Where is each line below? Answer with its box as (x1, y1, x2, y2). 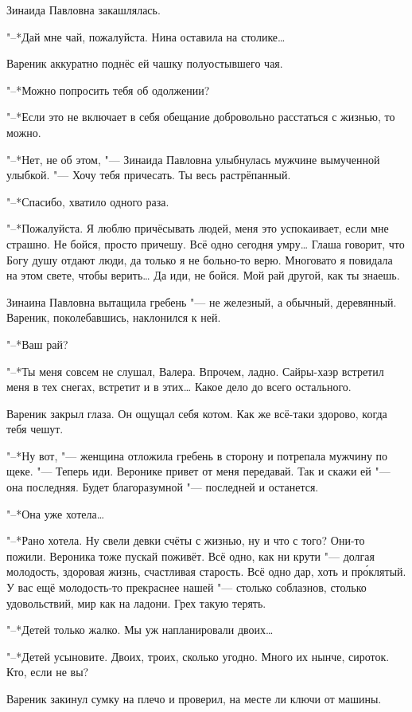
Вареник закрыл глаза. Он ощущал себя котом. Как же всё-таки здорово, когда (6, 405, 387, 421)
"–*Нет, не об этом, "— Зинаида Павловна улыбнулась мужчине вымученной (6, 151, 380, 167)
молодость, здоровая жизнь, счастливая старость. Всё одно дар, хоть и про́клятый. (6, 563, 406, 580)
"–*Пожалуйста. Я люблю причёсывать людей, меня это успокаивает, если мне (6, 220, 389, 237)
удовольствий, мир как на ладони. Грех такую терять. (6, 594, 266, 611)
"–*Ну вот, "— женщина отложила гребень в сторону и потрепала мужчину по (6, 447, 388, 464)
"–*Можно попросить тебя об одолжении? (6, 81, 210, 98)
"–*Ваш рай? (6, 335, 68, 352)
